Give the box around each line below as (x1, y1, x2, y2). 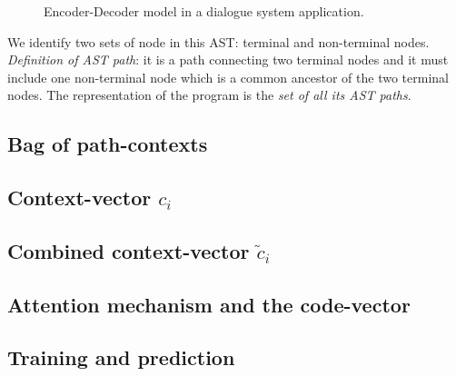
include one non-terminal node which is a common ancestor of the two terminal (7, 67, 449, 86)
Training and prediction (7, 343, 235, 371)
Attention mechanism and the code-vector (7, 290, 411, 318)
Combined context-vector (7, 236, 250, 264)
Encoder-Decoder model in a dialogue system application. (44, 2, 364, 20)
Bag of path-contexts (7, 130, 208, 158)
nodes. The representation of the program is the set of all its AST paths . (7, 85, 411, 104)
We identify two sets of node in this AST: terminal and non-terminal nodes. (7, 32, 430, 51)
